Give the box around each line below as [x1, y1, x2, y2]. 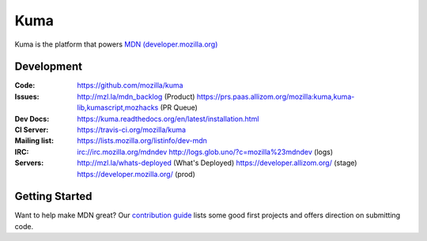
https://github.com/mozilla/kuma [77, 81, 183, 90]
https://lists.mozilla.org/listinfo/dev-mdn [77, 136, 207, 145]
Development [14, 60, 83, 73]
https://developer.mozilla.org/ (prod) [77, 169, 195, 179]
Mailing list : [14, 136, 55, 145]
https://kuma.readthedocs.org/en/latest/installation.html [77, 114, 259, 123]
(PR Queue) [160, 103, 198, 112]
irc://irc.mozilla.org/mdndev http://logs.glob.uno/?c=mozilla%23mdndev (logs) [77, 147, 334, 156]
